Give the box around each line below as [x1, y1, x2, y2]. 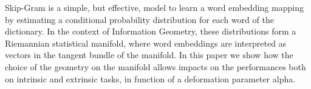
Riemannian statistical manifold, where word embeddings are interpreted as [5, 36, 287, 49]
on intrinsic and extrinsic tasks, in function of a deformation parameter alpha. [5, 72, 296, 85]
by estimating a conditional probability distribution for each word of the [5, 13, 274, 25]
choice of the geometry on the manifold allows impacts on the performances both [5, 60, 306, 73]
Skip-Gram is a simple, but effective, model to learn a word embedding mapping [5, 1, 304, 13]
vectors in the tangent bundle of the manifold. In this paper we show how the [5, 48, 293, 61]
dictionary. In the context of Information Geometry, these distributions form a [5, 25, 296, 38]
